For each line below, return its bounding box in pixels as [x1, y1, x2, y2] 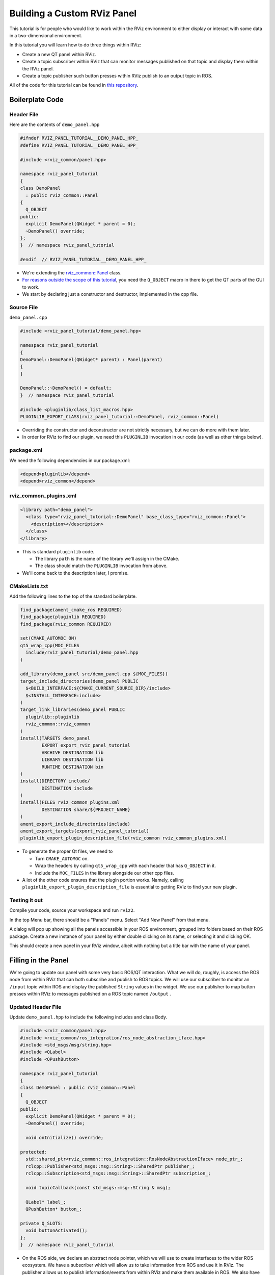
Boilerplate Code [9, 95, 64, 104]
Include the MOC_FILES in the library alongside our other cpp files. [35, 870, 174, 876]
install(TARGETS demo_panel [20, 735, 90, 741]
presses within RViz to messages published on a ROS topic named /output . [9, 991, 172, 997]
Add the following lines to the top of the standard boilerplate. [9, 593, 137, 599]
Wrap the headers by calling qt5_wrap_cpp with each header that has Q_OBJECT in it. [35, 862, 216, 869]
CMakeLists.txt [9, 582, 48, 590]
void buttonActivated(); [25, 1228, 88, 1234]
